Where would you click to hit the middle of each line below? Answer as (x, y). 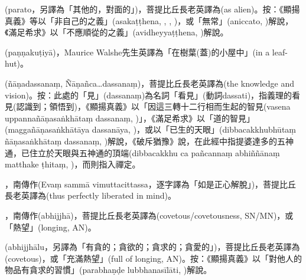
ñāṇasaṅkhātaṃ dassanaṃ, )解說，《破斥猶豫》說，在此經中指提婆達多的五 (145, 141)
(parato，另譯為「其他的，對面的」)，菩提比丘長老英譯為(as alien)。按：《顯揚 (152, 9)
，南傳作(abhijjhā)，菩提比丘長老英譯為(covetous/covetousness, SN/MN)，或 (149, 215)
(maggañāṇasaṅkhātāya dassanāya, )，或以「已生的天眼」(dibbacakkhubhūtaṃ (151, 129)
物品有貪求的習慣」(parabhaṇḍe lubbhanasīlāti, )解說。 (108, 270)
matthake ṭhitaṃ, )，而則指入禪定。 (73, 164)
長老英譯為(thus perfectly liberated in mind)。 (90, 195)
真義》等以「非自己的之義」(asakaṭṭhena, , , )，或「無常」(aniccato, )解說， (149, 20)
